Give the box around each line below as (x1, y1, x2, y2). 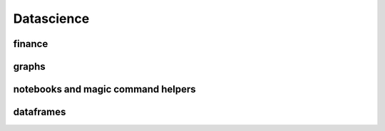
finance (13, 38, 48, 50)
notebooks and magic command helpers (13, 83, 196, 95)
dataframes (13, 106, 66, 118)
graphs (13, 61, 46, 73)
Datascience (13, 11, 90, 26)
